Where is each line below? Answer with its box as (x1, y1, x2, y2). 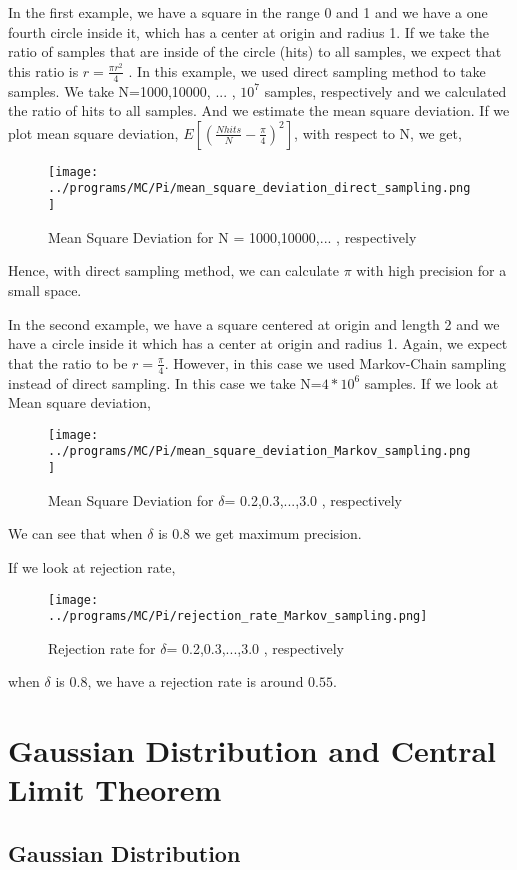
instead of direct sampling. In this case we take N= (8, 372, 322, 393)
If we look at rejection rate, (8, 556, 176, 577)
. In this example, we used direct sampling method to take (128, 60, 486, 81)
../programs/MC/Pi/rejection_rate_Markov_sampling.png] (48, 609, 428, 624)
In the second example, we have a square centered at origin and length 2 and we (8, 313, 500, 334)
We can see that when (8, 523, 143, 544)
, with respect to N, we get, (294, 122, 462, 143)
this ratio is (8, 60, 79, 81)
